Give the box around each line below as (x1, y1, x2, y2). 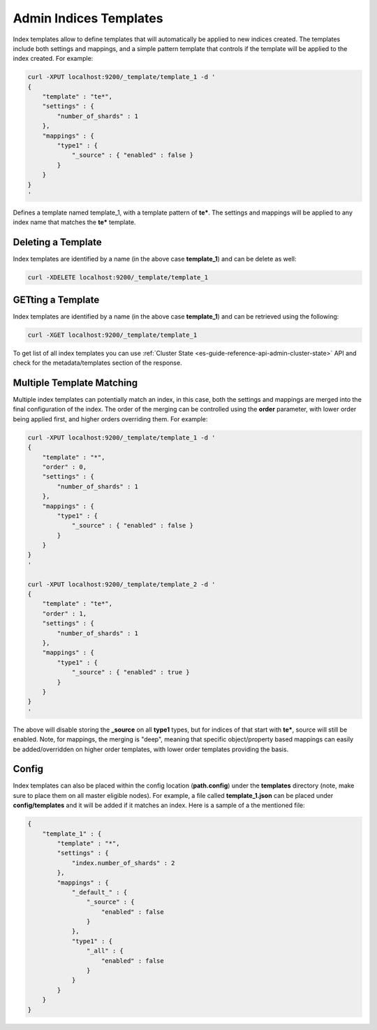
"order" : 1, (42, 609, 87, 618)
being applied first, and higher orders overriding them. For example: (13, 414, 208, 423)
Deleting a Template (13, 236, 102, 248)
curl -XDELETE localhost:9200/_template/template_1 (27, 273, 209, 282)
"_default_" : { (71, 888, 128, 896)
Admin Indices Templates (13, 10, 163, 26)
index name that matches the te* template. (13, 218, 136, 226)
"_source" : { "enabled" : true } (71, 668, 190, 676)
